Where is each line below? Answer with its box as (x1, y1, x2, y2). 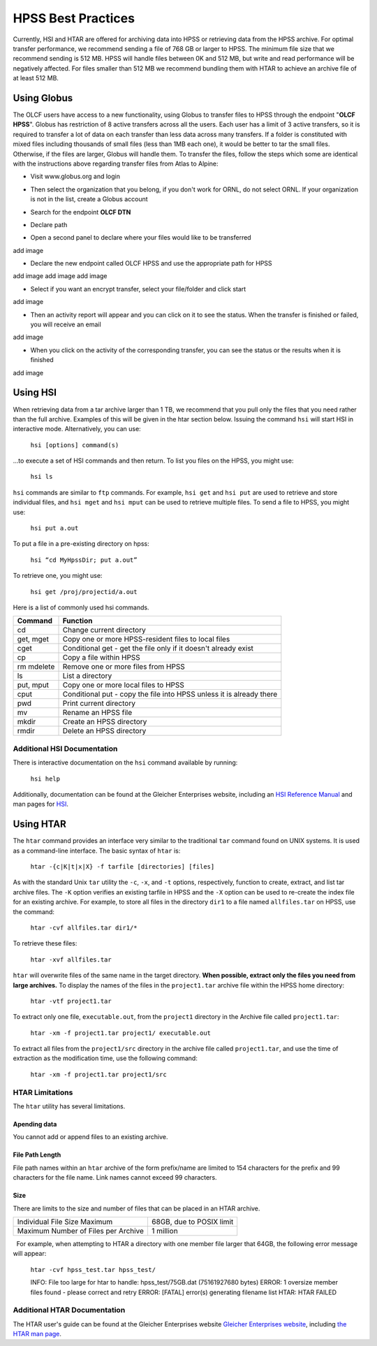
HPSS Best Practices (13, 10, 135, 26)
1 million (151, 1226, 178, 1236)
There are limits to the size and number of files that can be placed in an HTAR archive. (13, 1204, 260, 1213)
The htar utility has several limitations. (13, 1101, 126, 1110)
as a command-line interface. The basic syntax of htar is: (13, 846, 181, 855)
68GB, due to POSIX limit (151, 1217, 234, 1226)
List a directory (62, 671, 112, 681)
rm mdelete (17, 662, 55, 672)
